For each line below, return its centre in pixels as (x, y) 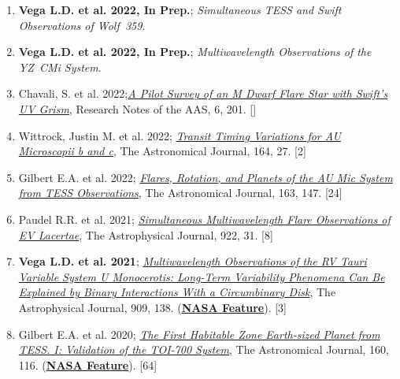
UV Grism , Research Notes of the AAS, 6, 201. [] (137, 108)
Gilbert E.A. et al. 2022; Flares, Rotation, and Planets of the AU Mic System (206, 177)
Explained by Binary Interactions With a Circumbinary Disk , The (177, 292)
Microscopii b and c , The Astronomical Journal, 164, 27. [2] (162, 151)
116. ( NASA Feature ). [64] (88, 364)
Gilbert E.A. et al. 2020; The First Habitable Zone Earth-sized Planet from (199, 334)
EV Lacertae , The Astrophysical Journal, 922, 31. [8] (146, 234)
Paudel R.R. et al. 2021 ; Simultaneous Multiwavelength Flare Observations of (204, 219)
